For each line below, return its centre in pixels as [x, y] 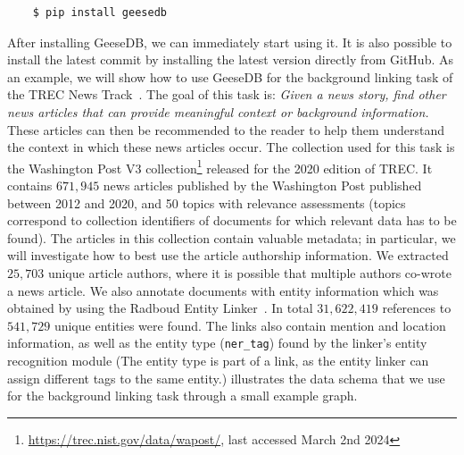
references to [417, 308]
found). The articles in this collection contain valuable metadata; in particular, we [232, 237]
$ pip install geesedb [99, 13]
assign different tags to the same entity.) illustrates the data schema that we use [226, 378]
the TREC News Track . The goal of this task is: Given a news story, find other [227, 94]
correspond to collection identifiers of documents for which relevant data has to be [232, 220]
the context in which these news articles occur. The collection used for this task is [231, 147]
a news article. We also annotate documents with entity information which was [223, 290]
